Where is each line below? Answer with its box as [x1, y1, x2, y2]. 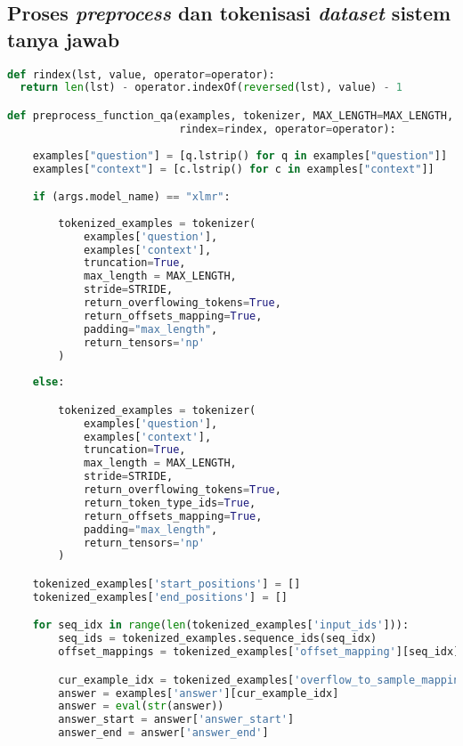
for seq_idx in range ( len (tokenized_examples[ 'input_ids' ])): [32, 619, 410, 632]
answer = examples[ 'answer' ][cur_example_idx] [58, 686, 339, 700]
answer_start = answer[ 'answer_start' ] [58, 713, 295, 726]
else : [32, 376, 65, 389]
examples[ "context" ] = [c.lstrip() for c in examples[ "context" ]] [32, 162, 435, 175]
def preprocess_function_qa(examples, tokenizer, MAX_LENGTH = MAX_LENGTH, [7, 109, 454, 122]
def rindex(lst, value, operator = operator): [7, 68, 275, 81]
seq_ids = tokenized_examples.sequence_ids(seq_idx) [58, 632, 378, 645]
